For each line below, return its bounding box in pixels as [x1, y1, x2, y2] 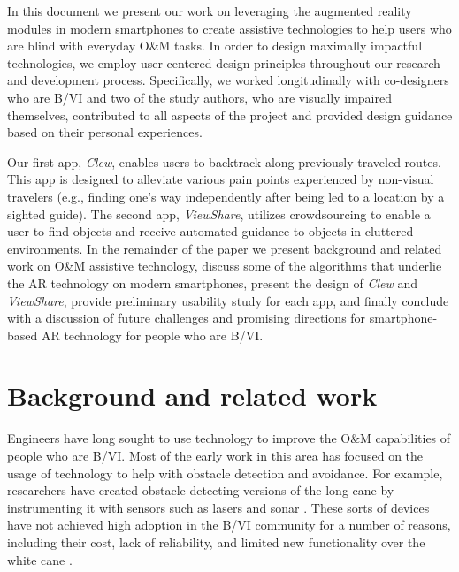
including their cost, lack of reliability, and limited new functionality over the [7, 532, 425, 551]
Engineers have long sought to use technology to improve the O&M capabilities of [7, 429, 451, 447]
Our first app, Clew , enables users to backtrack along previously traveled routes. [7, 152, 441, 171]
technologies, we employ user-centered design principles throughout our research [7, 53, 440, 72]
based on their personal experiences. [7, 123, 203, 141]
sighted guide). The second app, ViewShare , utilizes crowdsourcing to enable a [7, 204, 431, 223]
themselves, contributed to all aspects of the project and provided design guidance [7, 105, 453, 124]
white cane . [7, 550, 73, 568]
